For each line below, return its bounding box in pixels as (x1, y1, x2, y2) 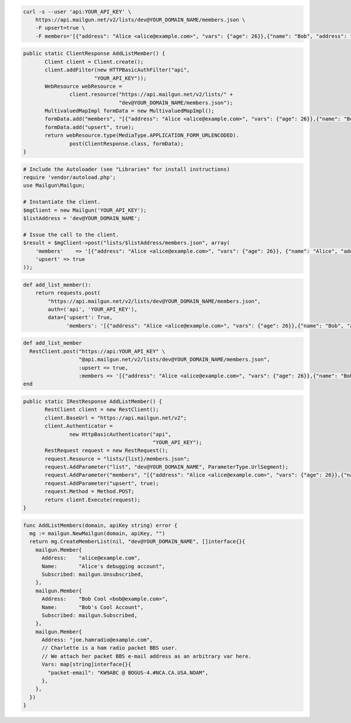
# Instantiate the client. (23, 199, 101, 205)
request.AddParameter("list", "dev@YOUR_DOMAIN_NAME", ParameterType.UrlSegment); (44, 464, 289, 470)
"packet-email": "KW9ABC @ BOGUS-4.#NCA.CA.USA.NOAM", (47, 669, 209, 676)
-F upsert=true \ (35, 25, 85, 32)
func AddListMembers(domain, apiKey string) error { (23, 522, 178, 529)
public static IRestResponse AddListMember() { (23, 398, 162, 405)
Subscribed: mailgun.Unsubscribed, (42, 571, 144, 577)
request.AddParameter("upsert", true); (44, 480, 159, 487)
